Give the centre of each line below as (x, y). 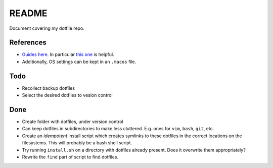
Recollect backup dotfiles (49, 88)
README (28, 13)
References (28, 43)
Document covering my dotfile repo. (47, 28)
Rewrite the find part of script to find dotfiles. (70, 157)
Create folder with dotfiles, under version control (73, 122)
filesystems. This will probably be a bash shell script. (77, 143)
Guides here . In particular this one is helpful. (68, 54)
